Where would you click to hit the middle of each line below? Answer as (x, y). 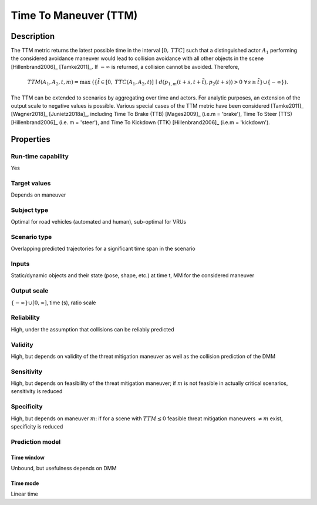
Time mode (25, 483)
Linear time (24, 494)
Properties (31, 139)
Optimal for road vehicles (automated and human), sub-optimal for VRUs (99, 222)
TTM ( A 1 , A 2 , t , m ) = (53, 83)
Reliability (26, 318)
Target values (31, 183)
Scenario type (31, 237)
